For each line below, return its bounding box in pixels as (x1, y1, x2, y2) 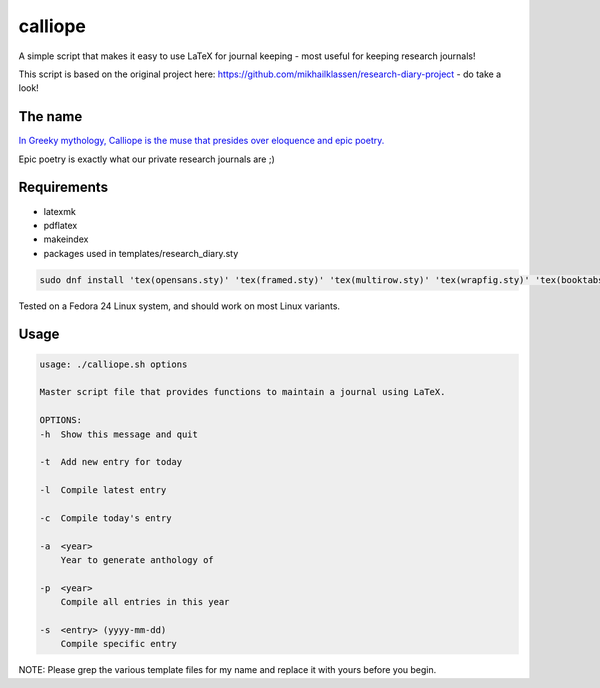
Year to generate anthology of (60, 555, 214, 566)
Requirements (18, 179, 109, 196)
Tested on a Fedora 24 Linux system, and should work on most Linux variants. (18, 300, 340, 312)
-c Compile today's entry (39, 512, 172, 524)
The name (18, 108, 83, 125)
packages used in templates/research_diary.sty (43, 247, 239, 259)
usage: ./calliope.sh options (39, 358, 188, 370)
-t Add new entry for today (39, 456, 183, 468)
